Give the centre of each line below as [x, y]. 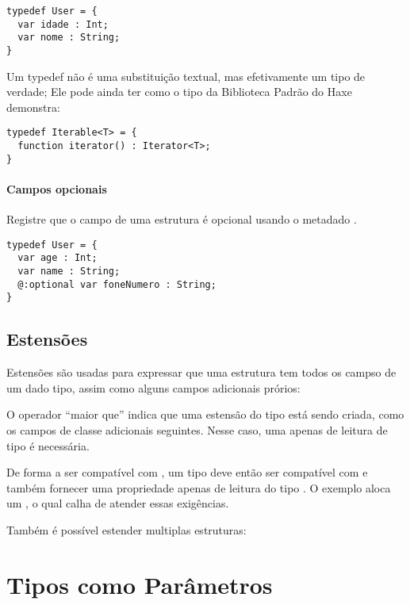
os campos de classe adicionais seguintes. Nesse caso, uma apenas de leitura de [197, 430]
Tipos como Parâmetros [140, 584]
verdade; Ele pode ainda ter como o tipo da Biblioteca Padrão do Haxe [179, 92]
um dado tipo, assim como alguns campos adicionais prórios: [153, 387]
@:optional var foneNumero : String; [117, 284]
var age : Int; [57, 258]
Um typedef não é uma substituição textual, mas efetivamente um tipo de [186, 76]
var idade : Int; [63, 24]
